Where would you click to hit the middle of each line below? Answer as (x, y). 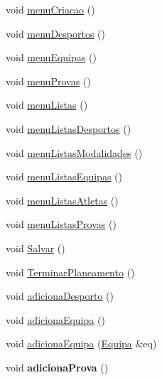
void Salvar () (36, 248)
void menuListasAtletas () (62, 200)
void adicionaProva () (57, 367)
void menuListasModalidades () (74, 152)
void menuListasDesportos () (69, 128)
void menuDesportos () (56, 33)
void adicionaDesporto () (60, 296)
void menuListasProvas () (61, 224)
